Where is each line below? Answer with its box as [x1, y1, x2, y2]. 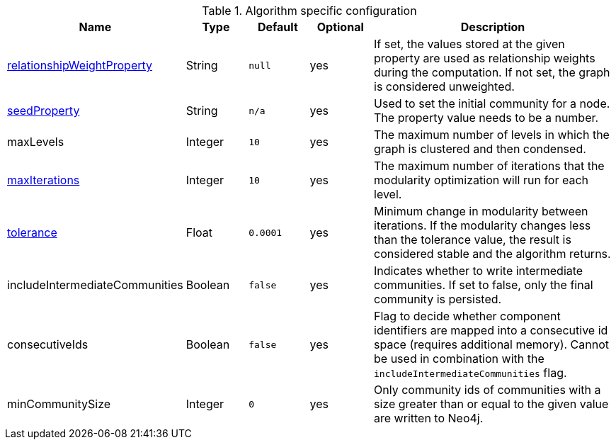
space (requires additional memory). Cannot [374, 337, 610, 351]
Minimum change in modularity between [374, 204, 588, 218]
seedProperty [7, 103, 80, 118]
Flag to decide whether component [374, 309, 561, 323]
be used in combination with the [374, 351, 544, 366]
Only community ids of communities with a [374, 383, 601, 397]
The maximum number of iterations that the [374, 159, 605, 173]
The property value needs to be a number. [374, 111, 599, 125]
